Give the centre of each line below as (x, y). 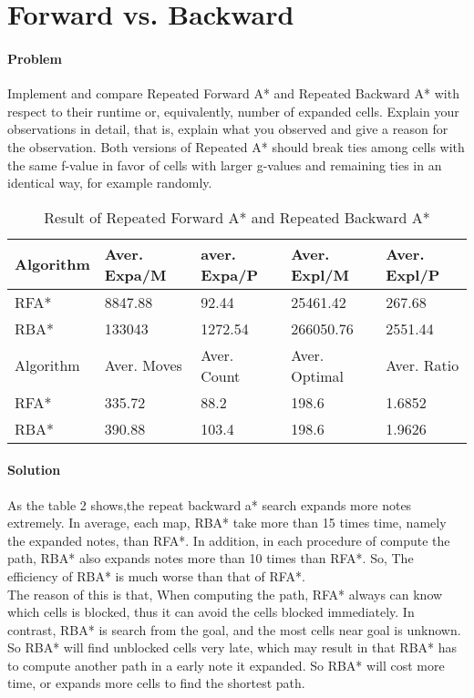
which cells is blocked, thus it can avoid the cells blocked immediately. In (211, 612)
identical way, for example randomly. (110, 183)
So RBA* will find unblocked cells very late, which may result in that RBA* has (232, 647)
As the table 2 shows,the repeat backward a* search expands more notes (210, 504)
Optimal (317, 375)
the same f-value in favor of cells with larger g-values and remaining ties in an (225, 164)
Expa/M (135, 274)
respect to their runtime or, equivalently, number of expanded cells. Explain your (233, 111)
